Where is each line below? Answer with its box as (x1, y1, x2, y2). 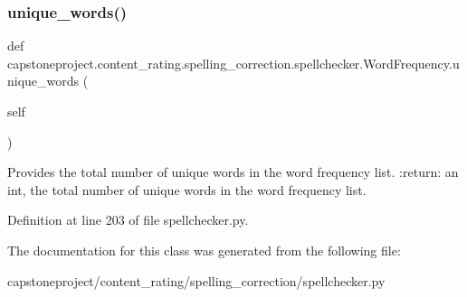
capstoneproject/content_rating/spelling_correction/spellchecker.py (7, 271, 386, 290)
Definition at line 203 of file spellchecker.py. (7, 210, 249, 229)
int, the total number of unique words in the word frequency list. (7, 180, 367, 199)
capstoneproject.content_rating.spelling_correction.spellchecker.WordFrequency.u (7, 53, 460, 72)
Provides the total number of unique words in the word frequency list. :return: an (7, 162, 459, 181)
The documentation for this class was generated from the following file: (7, 240, 401, 259)
